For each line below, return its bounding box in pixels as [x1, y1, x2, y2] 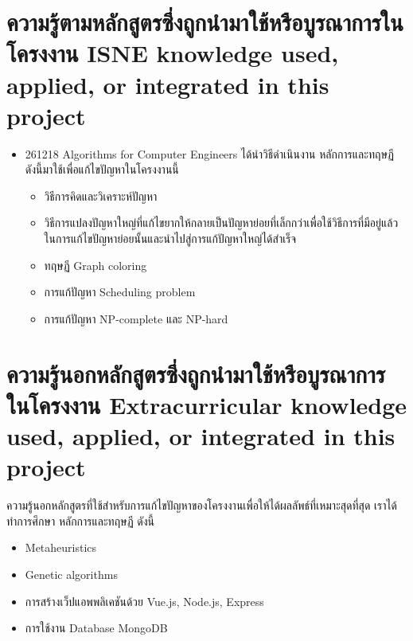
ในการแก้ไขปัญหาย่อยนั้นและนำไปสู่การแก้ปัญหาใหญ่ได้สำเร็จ [44, 230, 297, 247]
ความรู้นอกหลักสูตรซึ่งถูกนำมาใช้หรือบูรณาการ [6, 357, 386, 389]
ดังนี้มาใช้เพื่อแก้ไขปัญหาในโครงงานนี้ [25, 161, 179, 178]
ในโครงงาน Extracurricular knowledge [6, 388, 407, 420]
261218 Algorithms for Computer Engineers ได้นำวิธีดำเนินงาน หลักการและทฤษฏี [25, 145, 394, 162]
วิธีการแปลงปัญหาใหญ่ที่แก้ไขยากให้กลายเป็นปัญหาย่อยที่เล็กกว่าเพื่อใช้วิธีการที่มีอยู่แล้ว [44, 214, 399, 231]
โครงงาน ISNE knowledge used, [6, 37, 339, 69]
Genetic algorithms [25, 565, 118, 582]
